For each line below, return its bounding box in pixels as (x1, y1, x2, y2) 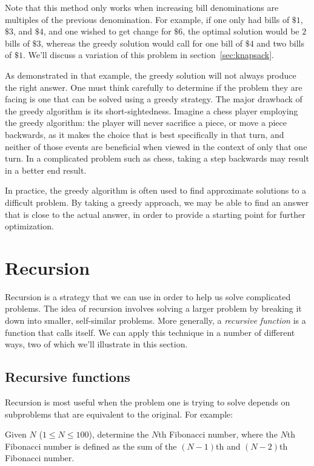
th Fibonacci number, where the (158, 428, 278, 441)
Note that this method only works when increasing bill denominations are (5, 1, 279, 13)
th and (216, 439, 241, 452)
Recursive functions (5, 367, 130, 386)
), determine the (89, 428, 149, 441)
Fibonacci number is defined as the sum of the (5, 439, 177, 452)
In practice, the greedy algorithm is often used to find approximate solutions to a (5, 184, 307, 197)
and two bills (256, 36, 304, 49)
